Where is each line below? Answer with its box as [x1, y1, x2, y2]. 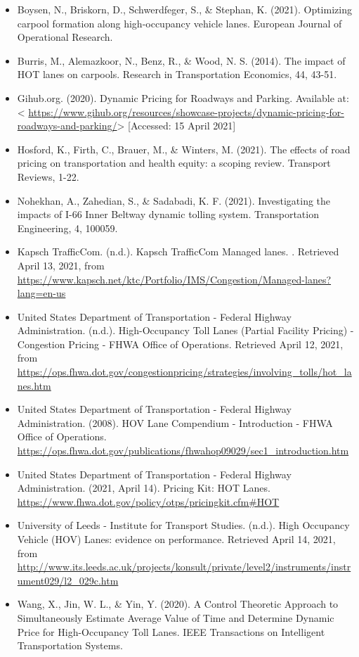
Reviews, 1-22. [17, 169, 79, 184]
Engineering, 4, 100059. [17, 220, 118, 235]
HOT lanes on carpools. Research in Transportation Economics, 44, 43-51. [17, 67, 337, 82]
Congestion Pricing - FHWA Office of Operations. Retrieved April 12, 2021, [17, 336, 344, 351]
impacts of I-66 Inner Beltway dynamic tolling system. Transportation [17, 207, 319, 222]
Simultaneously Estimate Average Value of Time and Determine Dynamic [17, 610, 334, 625]
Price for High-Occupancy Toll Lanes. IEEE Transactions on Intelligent [17, 624, 325, 639]
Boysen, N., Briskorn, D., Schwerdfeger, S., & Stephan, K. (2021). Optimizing [17, 2, 352, 16]
